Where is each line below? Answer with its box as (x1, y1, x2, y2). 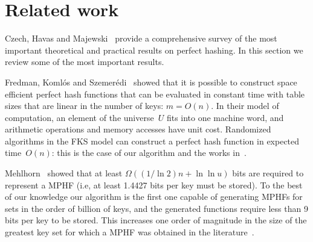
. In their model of (211, 99, 279, 112)
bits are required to (232, 167, 304, 179)
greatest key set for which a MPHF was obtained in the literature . (5, 226, 254, 238)
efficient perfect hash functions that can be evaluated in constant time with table (5, 87, 305, 100)
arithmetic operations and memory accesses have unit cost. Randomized (5, 123, 271, 135)
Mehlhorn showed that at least (5, 167, 123, 179)
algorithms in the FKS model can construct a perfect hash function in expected (5, 134, 300, 147)
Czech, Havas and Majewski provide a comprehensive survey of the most (5, 32, 277, 45)
